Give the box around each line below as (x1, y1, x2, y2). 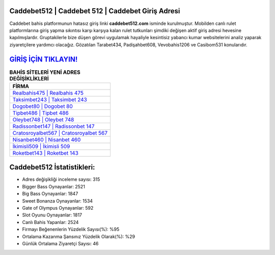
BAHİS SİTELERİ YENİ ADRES (9, 69, 81, 76)
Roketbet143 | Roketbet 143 (12, 149, 79, 156)
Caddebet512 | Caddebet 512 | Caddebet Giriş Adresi (9, 7, 180, 15)
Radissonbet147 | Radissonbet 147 (12, 123, 95, 130)
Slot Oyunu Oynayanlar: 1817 (22, 212, 82, 218)
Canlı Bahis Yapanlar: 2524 (22, 219, 79, 225)
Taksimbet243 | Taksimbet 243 (12, 96, 88, 103)
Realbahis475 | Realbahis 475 (12, 89, 84, 96)
